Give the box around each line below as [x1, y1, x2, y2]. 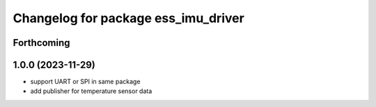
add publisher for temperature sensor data [30, 87, 152, 95]
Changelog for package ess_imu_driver [13, 10, 245, 26]
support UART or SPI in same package [30, 77, 141, 86]
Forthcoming [13, 37, 70, 49]
